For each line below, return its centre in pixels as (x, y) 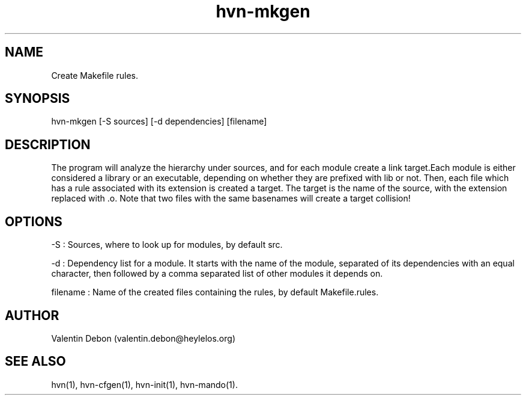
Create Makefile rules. (95, 75)
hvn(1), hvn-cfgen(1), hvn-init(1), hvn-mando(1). (144, 384)
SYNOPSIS (38, 99)
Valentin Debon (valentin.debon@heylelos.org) (143, 338)
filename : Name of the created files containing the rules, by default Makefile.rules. (215, 292)
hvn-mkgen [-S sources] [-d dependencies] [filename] (159, 122)
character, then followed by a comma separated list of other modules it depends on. (217, 274)
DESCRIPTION (48, 144)
